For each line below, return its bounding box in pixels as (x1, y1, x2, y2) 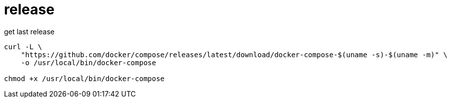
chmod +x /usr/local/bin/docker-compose (4, 74, 165, 83)
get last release (4, 27, 55, 36)
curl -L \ (4, 42, 42, 51)
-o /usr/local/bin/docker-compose (21, 58, 156, 67)
